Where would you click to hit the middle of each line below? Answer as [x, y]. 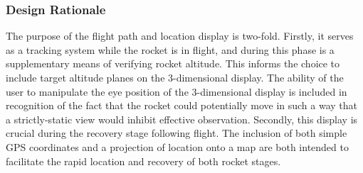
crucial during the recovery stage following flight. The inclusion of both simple [177, 133]
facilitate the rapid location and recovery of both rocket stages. [143, 161]
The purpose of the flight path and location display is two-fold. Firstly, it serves [180, 36]
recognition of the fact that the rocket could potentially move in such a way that [182, 105]
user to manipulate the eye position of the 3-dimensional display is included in [177, 91]
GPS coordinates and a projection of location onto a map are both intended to [177, 146]
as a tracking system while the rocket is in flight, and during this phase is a [170, 49]
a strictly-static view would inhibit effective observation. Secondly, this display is [182, 119]
